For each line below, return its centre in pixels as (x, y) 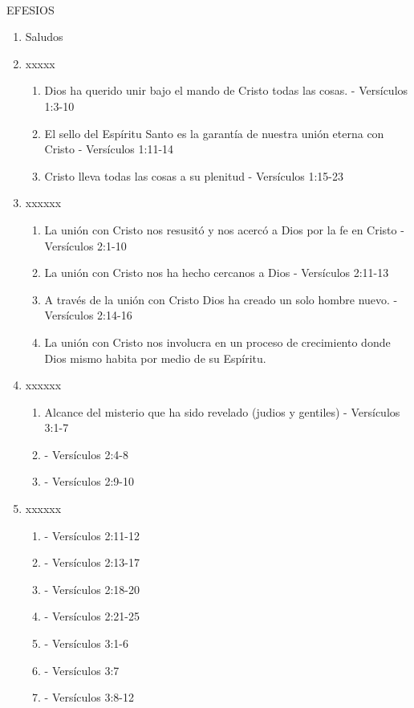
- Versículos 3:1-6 (86, 643)
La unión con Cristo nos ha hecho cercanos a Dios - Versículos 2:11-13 (217, 273)
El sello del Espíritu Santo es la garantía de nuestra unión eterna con (214, 133)
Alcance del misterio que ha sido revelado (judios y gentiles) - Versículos (222, 411)
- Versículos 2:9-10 (89, 481)
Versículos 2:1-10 (85, 245)
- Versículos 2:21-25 (92, 616)
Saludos (44, 37)
